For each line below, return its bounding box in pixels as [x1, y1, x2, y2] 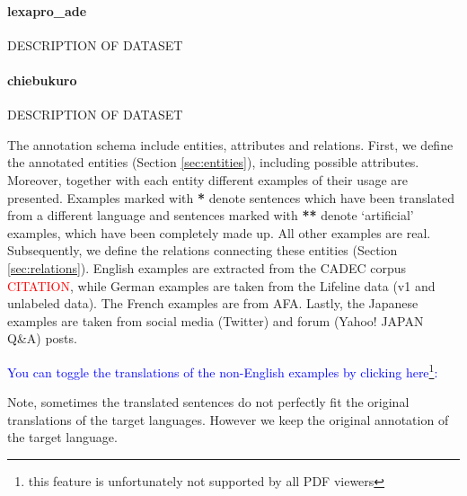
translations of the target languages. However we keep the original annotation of [7, 410, 449, 429]
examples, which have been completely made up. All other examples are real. [7, 223, 431, 242]
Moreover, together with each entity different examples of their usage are [7, 170, 409, 189]
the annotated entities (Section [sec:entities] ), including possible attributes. [7, 153, 419, 172]
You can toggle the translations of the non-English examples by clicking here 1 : [7, 359, 438, 381]
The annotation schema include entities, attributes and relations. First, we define [7, 135, 454, 154]
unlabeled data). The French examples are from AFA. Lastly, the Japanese [7, 294, 419, 313]
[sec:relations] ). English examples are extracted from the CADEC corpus [7, 258, 407, 277]
